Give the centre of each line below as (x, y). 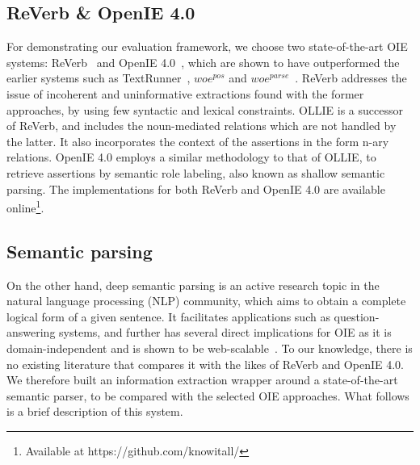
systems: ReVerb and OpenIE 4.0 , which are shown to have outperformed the (203, 62)
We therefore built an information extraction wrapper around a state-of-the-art (202, 380)
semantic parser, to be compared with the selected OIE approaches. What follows (208, 395)
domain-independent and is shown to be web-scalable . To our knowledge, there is (210, 348)
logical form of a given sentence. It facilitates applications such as (168, 316)
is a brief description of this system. (95, 411)
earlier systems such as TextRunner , (99, 78)
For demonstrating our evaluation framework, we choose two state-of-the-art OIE (207, 46)
